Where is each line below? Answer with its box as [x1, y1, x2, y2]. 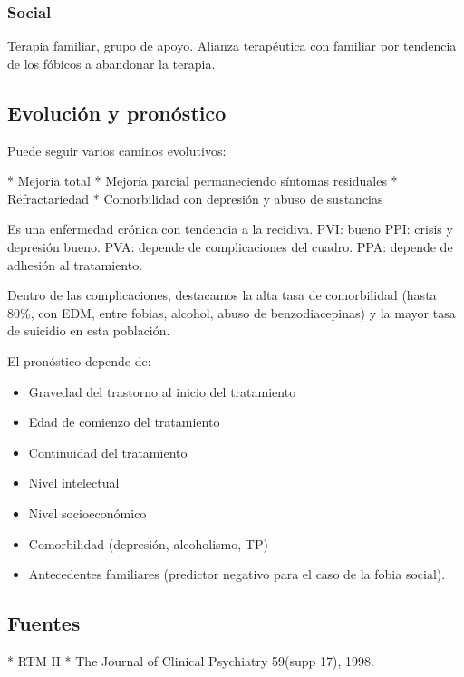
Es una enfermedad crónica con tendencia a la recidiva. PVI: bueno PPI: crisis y [7, 219, 453, 238]
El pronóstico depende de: [7, 351, 151, 370]
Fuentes [7, 609, 81, 637]
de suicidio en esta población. [7, 321, 170, 340]
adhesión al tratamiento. [7, 255, 143, 274]
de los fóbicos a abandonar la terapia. [7, 53, 216, 73]
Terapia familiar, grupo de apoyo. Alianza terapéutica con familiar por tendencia [7, 36, 457, 55]
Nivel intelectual [28, 473, 120, 492]
